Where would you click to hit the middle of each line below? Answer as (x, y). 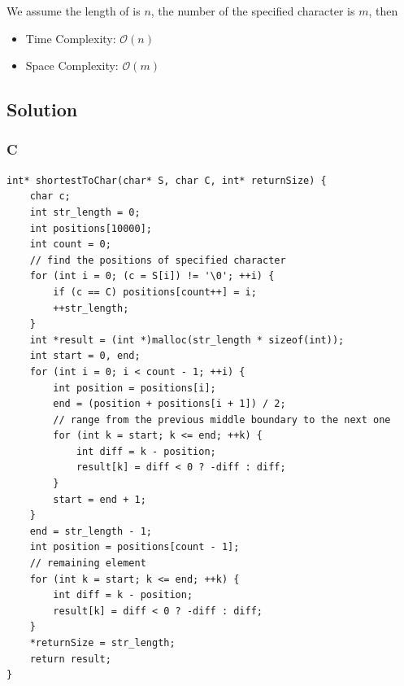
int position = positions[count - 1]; (135, 547)
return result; (70, 659)
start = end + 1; (100, 499)
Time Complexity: (71, 38)
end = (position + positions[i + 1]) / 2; (169, 404)
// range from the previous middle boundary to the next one (222, 419)
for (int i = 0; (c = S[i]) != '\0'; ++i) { (152, 276)
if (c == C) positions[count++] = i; (155, 292)
